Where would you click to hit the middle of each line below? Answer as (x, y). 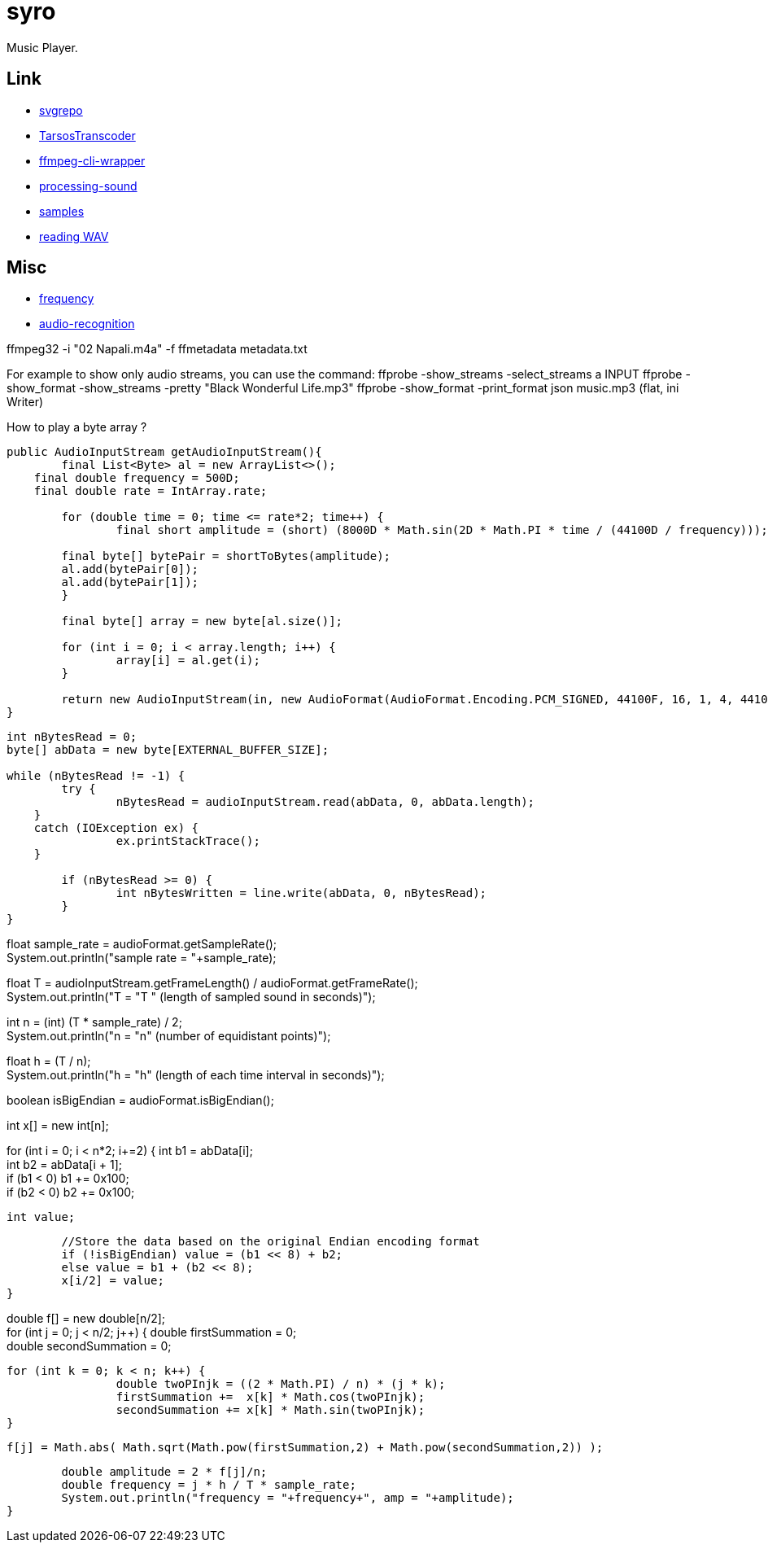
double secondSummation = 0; (89, 1346)
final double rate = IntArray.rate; (151, 491)
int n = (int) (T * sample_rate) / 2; (94, 1022)
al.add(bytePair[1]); (130, 582)
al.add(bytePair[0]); (130, 569)
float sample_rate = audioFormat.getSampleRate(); (142, 944)
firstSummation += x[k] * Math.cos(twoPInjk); (271, 1397)
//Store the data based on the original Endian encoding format (271, 1242)
